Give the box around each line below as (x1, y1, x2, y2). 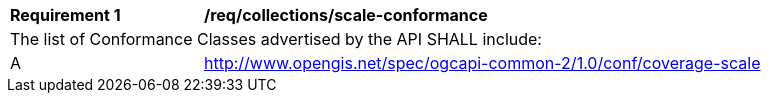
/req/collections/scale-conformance (204, 5, 488, 25)
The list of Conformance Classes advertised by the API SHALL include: (10, 29, 542, 49)
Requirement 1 (10, 5, 121, 25)
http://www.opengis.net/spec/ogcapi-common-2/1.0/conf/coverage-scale (204, 53, 761, 73)
